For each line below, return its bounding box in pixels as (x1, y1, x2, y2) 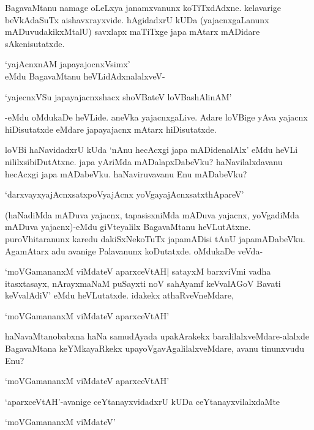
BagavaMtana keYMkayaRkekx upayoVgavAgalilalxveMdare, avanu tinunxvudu (5, 342, 304, 355)
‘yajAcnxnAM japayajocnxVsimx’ (5, 57, 130, 70)
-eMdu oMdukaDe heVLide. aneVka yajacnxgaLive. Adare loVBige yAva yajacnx (5, 111, 308, 124)
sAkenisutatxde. (5, 37, 65, 50)
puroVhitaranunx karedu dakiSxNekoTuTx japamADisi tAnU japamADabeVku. (5, 232, 305, 245)
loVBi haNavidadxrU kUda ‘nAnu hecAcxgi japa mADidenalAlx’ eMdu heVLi (5, 143, 298, 156)
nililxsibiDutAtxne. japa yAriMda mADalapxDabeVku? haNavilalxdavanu (5, 155, 283, 168)
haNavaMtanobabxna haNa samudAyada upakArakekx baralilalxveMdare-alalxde (5, 330, 309, 343)
